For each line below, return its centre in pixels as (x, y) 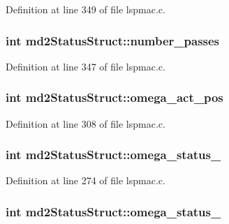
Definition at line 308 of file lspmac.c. (86, 123)
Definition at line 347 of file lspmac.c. (86, 66)
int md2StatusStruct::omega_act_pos (114, 97)
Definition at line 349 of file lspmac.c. (86, 9)
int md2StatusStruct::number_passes (113, 40)
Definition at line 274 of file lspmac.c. (86, 180)
